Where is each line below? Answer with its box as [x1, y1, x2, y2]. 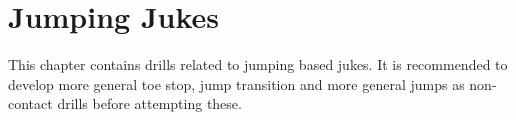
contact [8, 93, 53, 114]
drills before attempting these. [57, 93, 242, 114]
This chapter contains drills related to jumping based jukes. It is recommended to [8, 54, 508, 75]
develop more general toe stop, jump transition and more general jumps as [8, 73, 465, 94]
